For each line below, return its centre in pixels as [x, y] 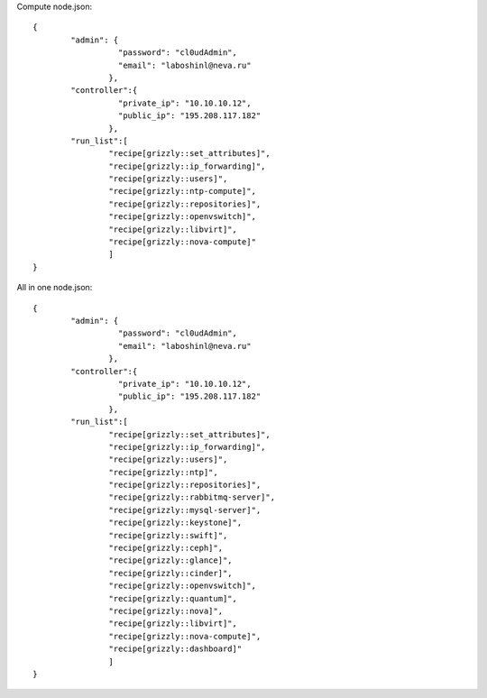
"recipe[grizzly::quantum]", [173, 598]
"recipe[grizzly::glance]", [171, 560]
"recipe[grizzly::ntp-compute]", [183, 191]
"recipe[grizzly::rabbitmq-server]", [192, 497]
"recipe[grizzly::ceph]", [166, 548]
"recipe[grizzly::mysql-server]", [185, 510]
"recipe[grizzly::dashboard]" [175, 649]
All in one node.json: [55, 288]
